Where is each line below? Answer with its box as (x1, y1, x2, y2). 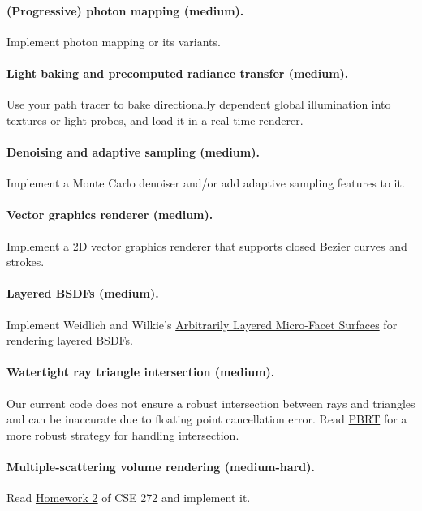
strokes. (6, 253, 45, 270)
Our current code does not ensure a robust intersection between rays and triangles (6, 394, 416, 411)
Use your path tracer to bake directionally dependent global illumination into (6, 96, 391, 113)
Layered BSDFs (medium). (6, 285, 159, 302)
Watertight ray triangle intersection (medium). (6, 363, 275, 380)
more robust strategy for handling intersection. (6, 426, 239, 443)
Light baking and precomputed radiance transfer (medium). (6, 64, 349, 81)
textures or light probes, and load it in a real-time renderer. (6, 111, 304, 128)
